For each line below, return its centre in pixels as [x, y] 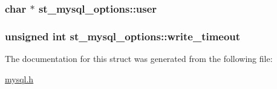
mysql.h [19, 78]
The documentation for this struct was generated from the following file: [139, 59]
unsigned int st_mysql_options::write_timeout [123, 36]
